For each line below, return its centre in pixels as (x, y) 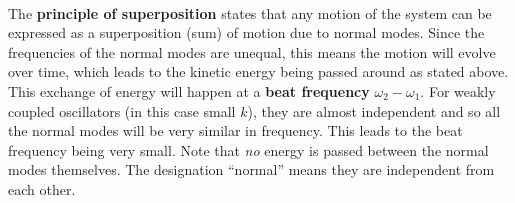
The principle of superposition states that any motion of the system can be (250, 12)
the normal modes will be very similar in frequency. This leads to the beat (235, 130)
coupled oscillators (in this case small (122, 110)
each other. (42, 188)
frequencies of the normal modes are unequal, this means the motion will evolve (252, 51)
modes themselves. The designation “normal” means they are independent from (251, 169)
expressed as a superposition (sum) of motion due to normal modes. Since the (246, 32)
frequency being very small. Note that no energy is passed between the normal (248, 149)
